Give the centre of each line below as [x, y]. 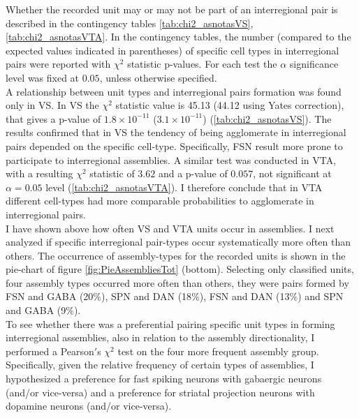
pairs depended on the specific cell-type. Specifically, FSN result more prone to [174, 145]
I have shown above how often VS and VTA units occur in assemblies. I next [170, 228]
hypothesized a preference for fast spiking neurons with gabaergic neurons [164, 379]
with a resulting [39, 173]
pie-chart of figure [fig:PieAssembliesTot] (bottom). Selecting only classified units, [180, 269]
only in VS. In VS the [52, 105]
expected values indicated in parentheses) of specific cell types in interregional [173, 50]
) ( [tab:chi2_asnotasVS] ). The [267, 118]
